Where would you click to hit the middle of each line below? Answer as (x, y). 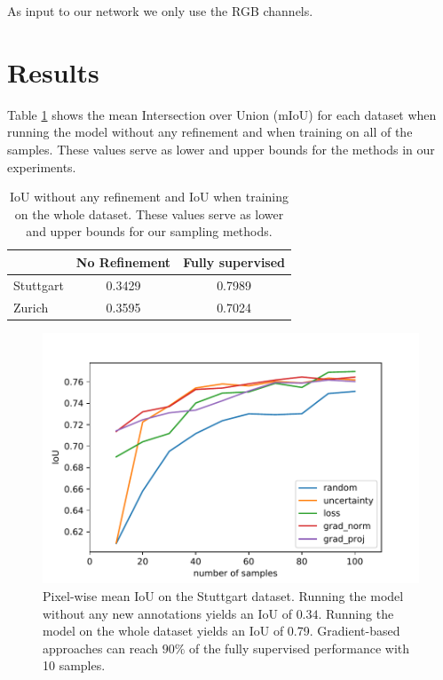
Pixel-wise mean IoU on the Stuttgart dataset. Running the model (223, 595)
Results (53, 71)
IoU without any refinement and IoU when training (149, 197)
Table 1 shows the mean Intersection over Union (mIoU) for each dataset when (222, 114)
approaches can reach (101, 648)
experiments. (42, 166)
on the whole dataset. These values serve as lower (149, 213)
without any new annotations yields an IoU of (167, 613)
